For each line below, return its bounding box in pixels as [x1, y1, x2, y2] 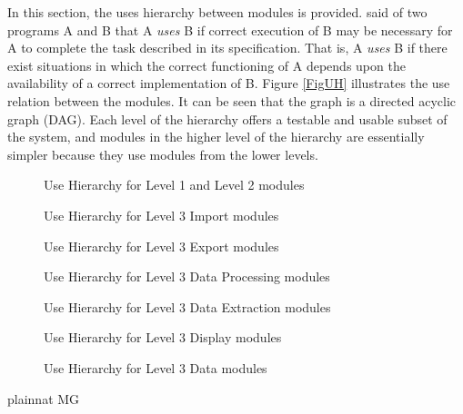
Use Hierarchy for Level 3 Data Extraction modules [44, 297, 331, 316]
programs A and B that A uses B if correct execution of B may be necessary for [7, 20, 453, 39]
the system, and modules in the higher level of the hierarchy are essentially [7, 127, 425, 146]
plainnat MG [7, 389, 80, 408]
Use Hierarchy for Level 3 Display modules [44, 328, 282, 347]
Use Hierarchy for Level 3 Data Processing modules [44, 267, 330, 286]
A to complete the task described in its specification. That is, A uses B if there [7, 38, 448, 57]
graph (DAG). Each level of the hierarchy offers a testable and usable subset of [7, 109, 448, 128]
